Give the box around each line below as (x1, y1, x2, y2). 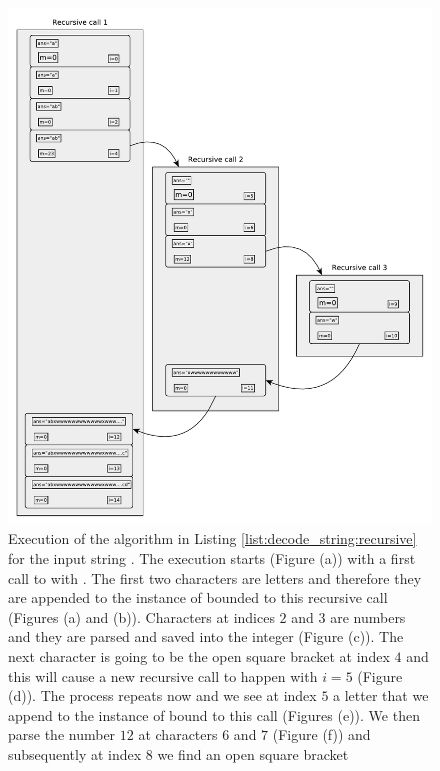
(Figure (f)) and (272, 724, 371, 745)
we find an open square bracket (157, 744, 349, 764)
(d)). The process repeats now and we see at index (8, 685, 317, 706)
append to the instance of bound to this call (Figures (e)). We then (8, 704, 420, 725)
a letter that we (333, 685, 429, 706)
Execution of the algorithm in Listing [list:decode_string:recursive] (8, 528, 417, 549)
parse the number (8, 724, 116, 745)
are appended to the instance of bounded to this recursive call (8, 587, 388, 608)
